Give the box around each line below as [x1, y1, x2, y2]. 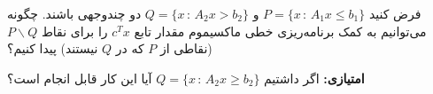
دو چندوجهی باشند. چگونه [7, 4, 142, 22]
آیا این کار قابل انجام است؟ [7, 68, 152, 87]
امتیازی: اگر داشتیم [264, 68, 365, 87]
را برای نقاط [41, 21, 108, 40]
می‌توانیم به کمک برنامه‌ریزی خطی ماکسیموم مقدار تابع [134, 21, 427, 40]
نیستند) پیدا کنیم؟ [7, 39, 98, 58]
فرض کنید [368, 4, 421, 22]
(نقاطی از [159, 39, 213, 58]
